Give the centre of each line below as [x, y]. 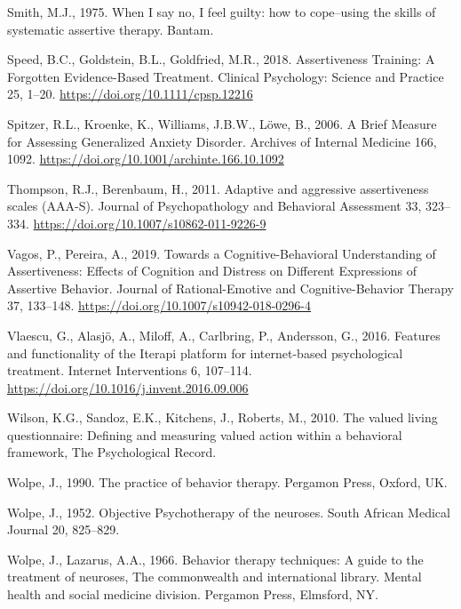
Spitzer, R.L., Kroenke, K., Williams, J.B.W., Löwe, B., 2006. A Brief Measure [222, 123]
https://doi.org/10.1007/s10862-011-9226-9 [150, 223]
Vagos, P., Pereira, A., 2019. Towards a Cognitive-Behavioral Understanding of [222, 253]
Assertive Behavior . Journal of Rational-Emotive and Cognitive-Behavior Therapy [231, 288]
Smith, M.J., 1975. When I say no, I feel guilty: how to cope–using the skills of [222, 12]
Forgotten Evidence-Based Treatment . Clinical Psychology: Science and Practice [226, 76]
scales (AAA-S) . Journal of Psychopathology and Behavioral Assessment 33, [215, 206]
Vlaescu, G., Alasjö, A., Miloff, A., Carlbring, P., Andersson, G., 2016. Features [224, 335]
